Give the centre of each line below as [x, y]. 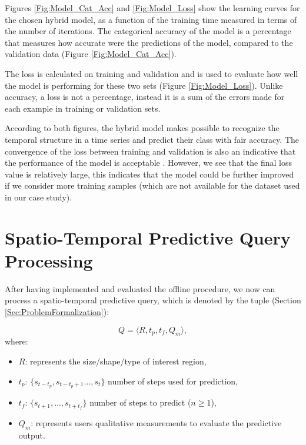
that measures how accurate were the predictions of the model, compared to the [149, 42]
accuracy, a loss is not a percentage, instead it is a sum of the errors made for [145, 97]
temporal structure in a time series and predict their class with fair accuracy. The [152, 139]
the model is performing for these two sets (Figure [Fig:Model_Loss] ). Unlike [144, 85]
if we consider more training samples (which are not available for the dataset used [152, 185]
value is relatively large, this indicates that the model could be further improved [149, 174]
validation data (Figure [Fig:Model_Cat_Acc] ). [91, 54]
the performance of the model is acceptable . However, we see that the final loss [149, 163]
